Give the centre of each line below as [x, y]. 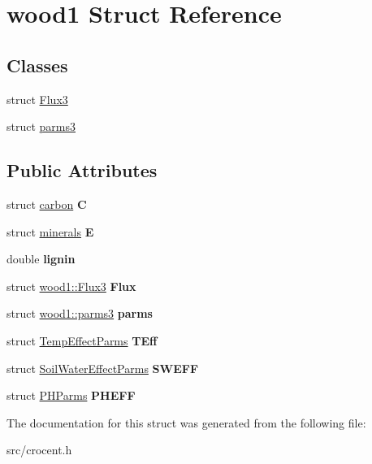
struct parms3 [41, 126]
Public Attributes [82, 170]
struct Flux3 [37, 99]
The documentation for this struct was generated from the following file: [186, 422]
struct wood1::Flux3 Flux [71, 286]
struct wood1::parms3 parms [80, 313]
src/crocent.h [39, 450]
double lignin [41, 259]
